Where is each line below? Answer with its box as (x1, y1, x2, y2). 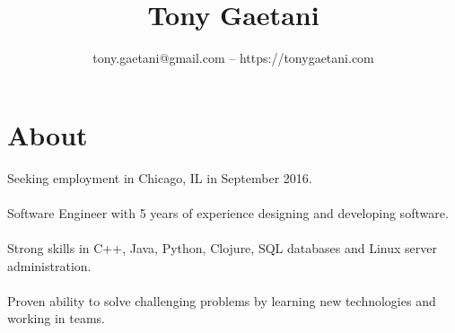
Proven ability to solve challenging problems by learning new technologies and (7, 291, 436, 310)
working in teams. (7, 309, 106, 328)
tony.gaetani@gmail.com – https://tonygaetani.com (92, 48, 374, 67)
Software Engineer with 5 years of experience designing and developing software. (7, 203, 449, 222)
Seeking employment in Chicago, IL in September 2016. (7, 168, 312, 187)
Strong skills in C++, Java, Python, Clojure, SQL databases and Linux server (7, 239, 437, 258)
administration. (7, 256, 92, 275)
